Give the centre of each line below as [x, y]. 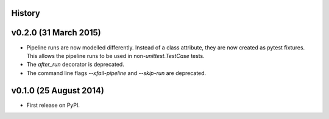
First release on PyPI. [53, 105]
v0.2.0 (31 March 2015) [56, 33]
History [26, 13]
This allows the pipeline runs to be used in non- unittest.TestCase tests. [115, 56]
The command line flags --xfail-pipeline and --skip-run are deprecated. [116, 73]
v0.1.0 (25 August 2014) [58, 91]
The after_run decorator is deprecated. [75, 65]
